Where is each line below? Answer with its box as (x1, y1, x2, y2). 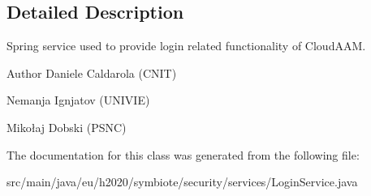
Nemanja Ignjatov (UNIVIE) (6, 92, 150, 109)
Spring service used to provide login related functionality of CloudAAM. (6, 37, 366, 54)
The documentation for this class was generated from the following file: (6, 146, 360, 163)
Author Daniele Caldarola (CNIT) (6, 64, 177, 81)
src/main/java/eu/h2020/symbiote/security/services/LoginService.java (6, 173, 358, 190)
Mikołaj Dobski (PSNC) (6, 118, 127, 135)
